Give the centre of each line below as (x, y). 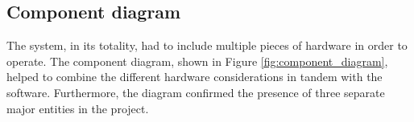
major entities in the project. (78, 108)
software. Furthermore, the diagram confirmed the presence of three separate (196, 92)
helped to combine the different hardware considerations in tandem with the (195, 77)
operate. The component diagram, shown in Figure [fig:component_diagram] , (197, 61)
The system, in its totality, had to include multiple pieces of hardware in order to (207, 45)
